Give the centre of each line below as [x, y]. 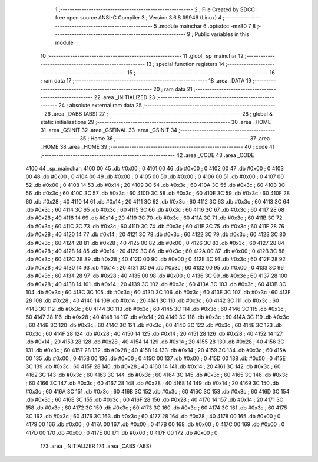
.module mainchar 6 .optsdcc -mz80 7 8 [207, 26]
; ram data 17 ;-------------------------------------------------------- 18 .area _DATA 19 [146, 81]
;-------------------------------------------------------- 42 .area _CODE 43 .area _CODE [147, 155]
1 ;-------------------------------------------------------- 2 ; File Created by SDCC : [157, 9]
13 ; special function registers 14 [185, 64]
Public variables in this [222, 34]
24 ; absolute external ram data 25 [100, 106]
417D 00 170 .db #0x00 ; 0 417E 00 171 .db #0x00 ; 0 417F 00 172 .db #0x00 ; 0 [122, 432]
